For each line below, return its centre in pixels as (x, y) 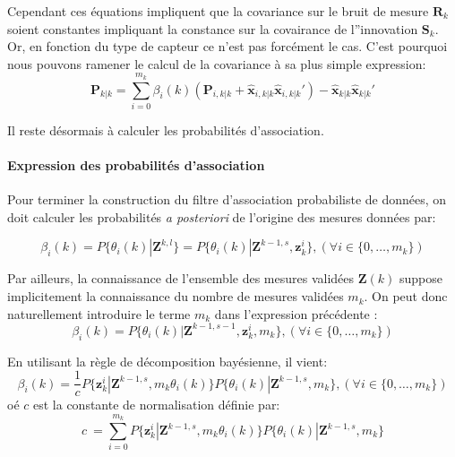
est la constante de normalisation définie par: (157, 405)
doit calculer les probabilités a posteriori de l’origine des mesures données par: (222, 216)
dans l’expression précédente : (296, 313)
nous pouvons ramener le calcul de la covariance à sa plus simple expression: (217, 63)
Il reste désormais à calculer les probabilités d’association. (166, 129)
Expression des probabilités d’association (136, 165)
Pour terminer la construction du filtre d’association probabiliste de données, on (227, 199)
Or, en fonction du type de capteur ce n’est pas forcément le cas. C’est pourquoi (227, 46)
